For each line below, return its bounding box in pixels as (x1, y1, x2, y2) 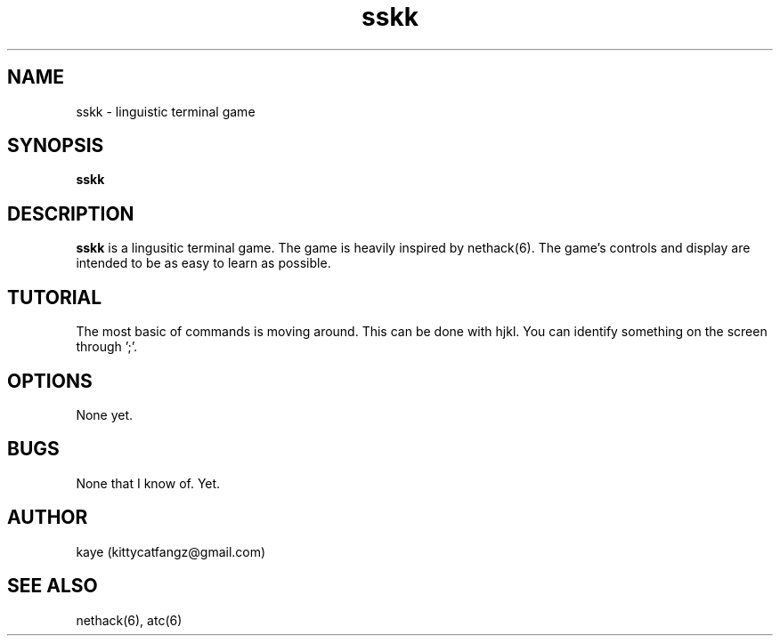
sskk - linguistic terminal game (76, 103, 256, 119)
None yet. (76, 406, 134, 422)
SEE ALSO (7, 575, 98, 598)
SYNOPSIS (7, 134, 104, 157)
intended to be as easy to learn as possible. (76, 255, 331, 271)
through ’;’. (76, 339, 138, 355)
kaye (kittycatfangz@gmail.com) (76, 543, 266, 559)
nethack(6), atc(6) (76, 612, 183, 628)
